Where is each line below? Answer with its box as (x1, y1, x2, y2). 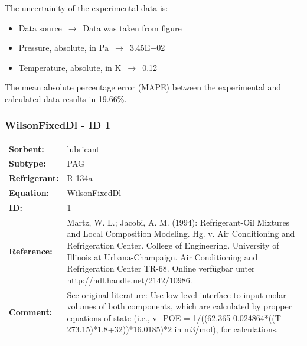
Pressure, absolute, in (18, 41, 96, 54)
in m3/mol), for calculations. (174, 323, 279, 335)
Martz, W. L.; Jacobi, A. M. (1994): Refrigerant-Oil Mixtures (67, 216, 290, 228)
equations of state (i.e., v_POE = (67, 311, 190, 324)
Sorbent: (9, 142, 44, 155)
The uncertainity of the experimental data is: (5, 2, 168, 14)
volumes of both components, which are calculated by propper (67, 300, 292, 312)
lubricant (67, 142, 100, 155)
